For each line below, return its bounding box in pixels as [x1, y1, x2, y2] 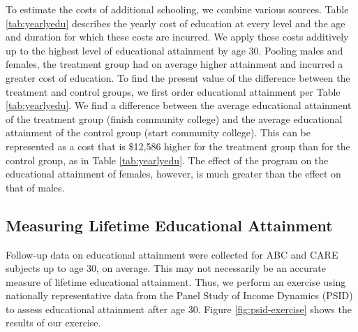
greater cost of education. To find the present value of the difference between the [6, 70, 350, 85]
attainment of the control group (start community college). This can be [6, 125, 311, 140]
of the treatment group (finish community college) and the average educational [6, 111, 343, 126]
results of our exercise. [6, 315, 101, 330]
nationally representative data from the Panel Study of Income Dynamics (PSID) [6, 288, 353, 303]
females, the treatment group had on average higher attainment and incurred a [6, 57, 343, 71]
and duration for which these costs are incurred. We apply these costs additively [6, 29, 349, 44]
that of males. [6, 180, 65, 194]
